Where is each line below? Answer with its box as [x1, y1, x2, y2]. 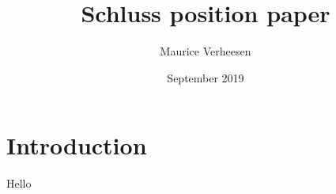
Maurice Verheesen [160, 43, 251, 59]
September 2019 [167, 69, 244, 86]
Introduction [6, 129, 147, 162]
